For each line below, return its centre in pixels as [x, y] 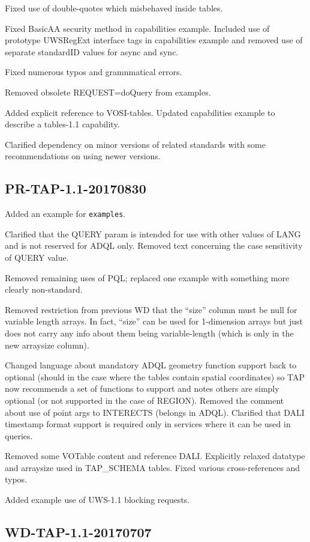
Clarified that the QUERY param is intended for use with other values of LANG [153, 233]
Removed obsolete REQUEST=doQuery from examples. [108, 92]
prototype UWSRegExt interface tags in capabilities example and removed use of [154, 40]
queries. [19, 435]
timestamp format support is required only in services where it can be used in [148, 424]
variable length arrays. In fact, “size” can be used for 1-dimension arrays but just [154, 321]
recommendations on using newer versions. [83, 156]
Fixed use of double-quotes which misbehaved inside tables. [114, 8]
